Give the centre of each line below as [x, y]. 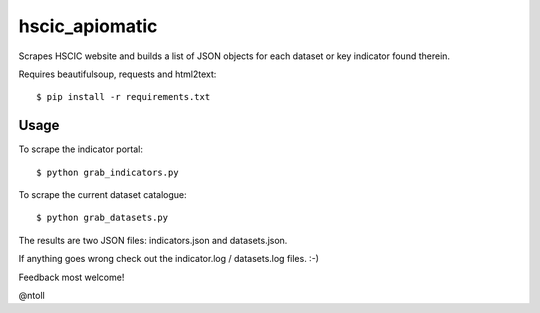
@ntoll [31, 295]
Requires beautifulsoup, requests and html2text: [117, 74]
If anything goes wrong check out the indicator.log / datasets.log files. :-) [169, 259]
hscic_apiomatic [88, 26]
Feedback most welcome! [71, 277]
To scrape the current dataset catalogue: [102, 195]
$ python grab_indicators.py [107, 172]
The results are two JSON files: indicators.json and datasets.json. [153, 240]
